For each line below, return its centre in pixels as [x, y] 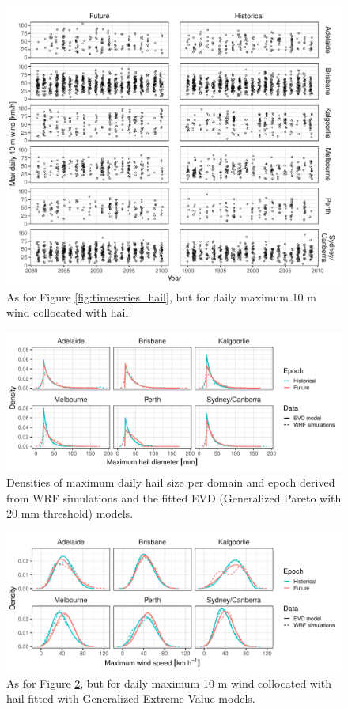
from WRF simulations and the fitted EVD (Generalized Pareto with [174, 497]
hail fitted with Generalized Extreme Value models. [131, 698]
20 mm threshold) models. [70, 513]
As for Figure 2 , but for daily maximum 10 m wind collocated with [169, 682]
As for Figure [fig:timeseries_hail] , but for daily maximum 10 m [161, 296]
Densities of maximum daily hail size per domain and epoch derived [171, 482]
